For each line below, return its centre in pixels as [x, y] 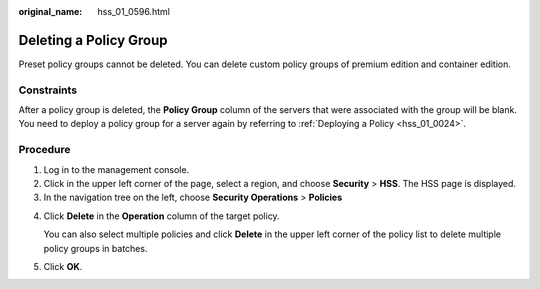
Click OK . [63, 266]
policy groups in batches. [95, 248]
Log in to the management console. [116, 169]
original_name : [50, 11]
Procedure [44, 150]
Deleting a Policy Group [93, 40]
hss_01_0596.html [133, 11]
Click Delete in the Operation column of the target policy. [161, 216]
